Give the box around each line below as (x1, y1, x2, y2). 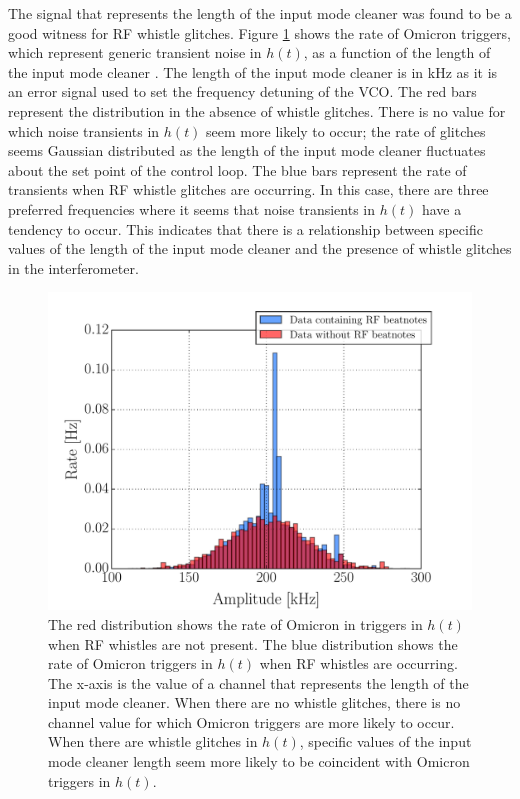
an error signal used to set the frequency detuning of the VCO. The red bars (8, 81, 477, 102)
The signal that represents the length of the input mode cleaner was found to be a (8, 3, 512, 23)
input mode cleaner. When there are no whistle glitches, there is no (48, 692, 461, 713)
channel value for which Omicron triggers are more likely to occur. (48, 711, 455, 732)
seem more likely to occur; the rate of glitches (206, 120, 486, 141)
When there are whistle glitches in (48, 731, 258, 752)
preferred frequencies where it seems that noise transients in (8, 198, 375, 219)
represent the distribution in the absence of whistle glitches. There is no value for (8, 100, 506, 121)
